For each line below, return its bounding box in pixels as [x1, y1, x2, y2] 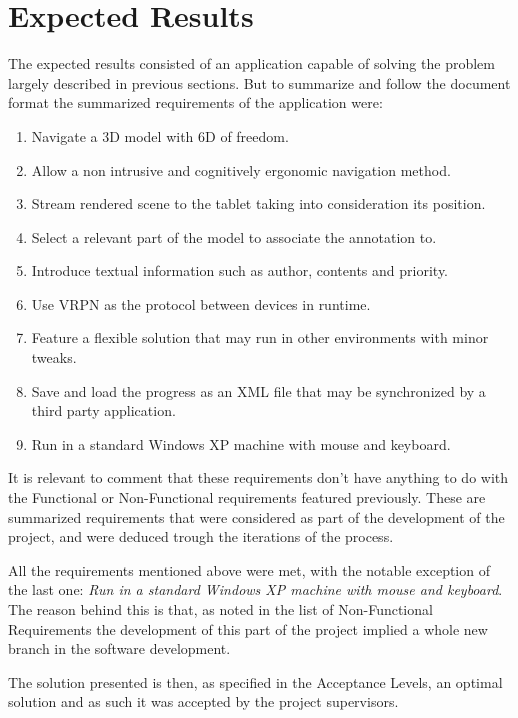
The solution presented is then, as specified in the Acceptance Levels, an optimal [8, 671, 503, 692]
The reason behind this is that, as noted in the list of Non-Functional [8, 599, 433, 619]
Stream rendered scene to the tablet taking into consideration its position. [31, 193, 486, 214]
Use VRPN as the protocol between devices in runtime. [31, 293, 371, 314]
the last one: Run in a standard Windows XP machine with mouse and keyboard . [8, 579, 503, 600]
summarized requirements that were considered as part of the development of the [8, 506, 505, 527]
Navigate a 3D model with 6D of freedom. [31, 125, 289, 146]
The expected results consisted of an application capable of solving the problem [8, 53, 495, 74]
